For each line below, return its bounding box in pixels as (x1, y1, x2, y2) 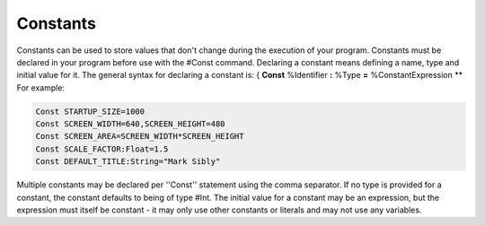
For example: (16, 82, 66, 93)
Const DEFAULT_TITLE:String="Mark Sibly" (35, 157, 221, 167)
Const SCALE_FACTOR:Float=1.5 (35, 143, 169, 154)
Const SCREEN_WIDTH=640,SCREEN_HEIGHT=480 (35, 119, 225, 129)
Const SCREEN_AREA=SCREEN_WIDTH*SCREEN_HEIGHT (35, 131, 244, 142)
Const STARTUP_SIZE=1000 (35, 106, 145, 117)
